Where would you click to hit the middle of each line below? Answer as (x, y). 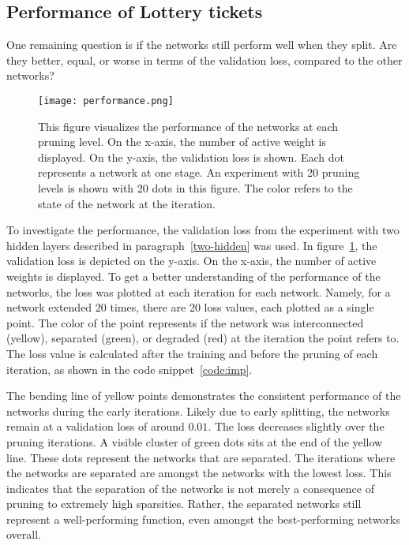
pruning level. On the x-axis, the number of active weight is (182, 142)
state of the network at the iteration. (127, 203)
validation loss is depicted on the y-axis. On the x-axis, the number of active (191, 261)
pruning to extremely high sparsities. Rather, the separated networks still (184, 504)
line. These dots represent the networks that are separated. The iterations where (201, 457)
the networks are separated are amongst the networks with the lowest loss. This (199, 473)
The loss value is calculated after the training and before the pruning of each (192, 353)
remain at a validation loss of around (96, 426)
